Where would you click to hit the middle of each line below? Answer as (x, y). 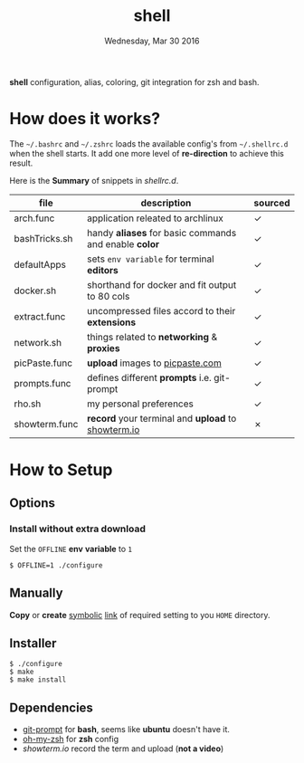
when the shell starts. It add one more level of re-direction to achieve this (147, 153)
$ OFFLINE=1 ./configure (56, 565)
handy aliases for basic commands (162, 233)
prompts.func (43, 383)
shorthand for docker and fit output (162, 284)
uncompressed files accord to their (161, 310)
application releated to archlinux (155, 218)
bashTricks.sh (43, 238)
